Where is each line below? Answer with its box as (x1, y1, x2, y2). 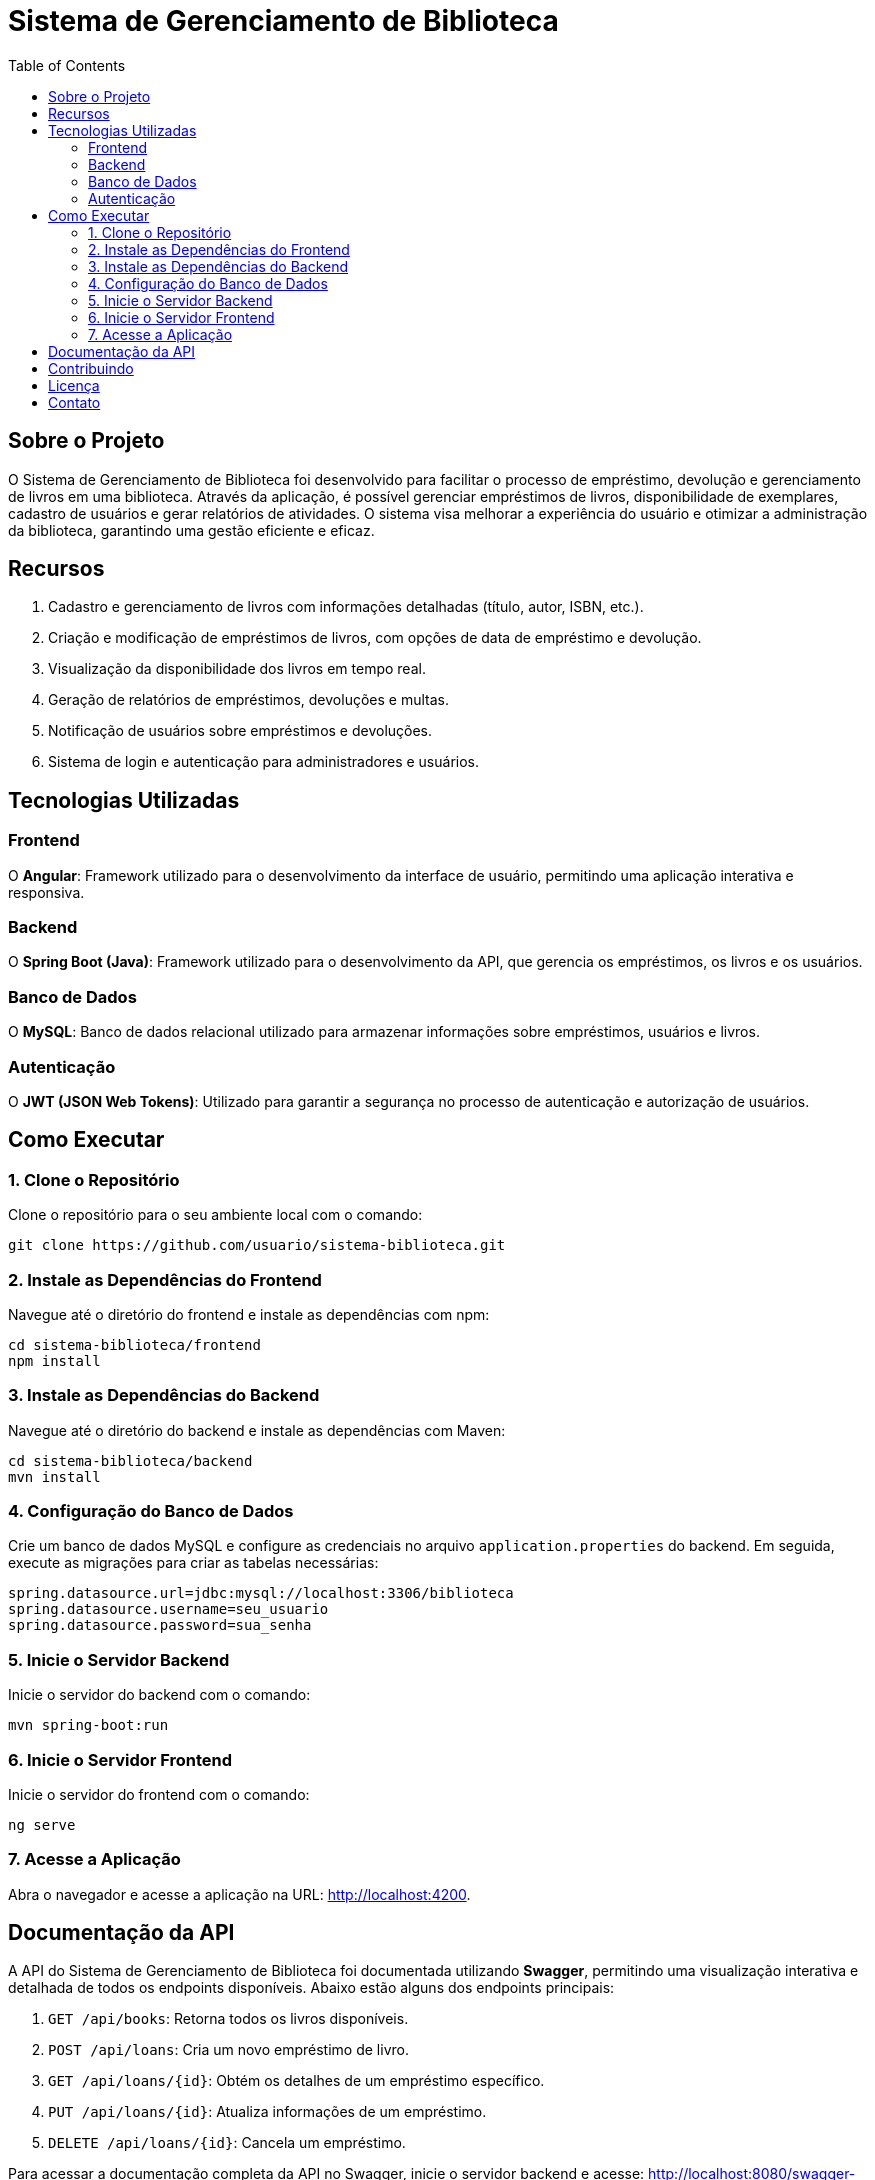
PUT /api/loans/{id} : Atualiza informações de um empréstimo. (48, 2103, 487, 2121)
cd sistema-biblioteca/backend (8, 1452, 253, 1469)
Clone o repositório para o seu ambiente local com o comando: (8, 1206, 423, 1224)
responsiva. (8, 883, 85, 901)
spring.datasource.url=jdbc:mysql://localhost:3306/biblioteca (8, 1585, 514, 1602)
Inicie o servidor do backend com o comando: (8, 1686, 311, 1704)
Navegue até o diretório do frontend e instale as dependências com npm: (8, 1305, 490, 1323)
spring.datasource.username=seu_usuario (8, 1601, 329, 1618)
